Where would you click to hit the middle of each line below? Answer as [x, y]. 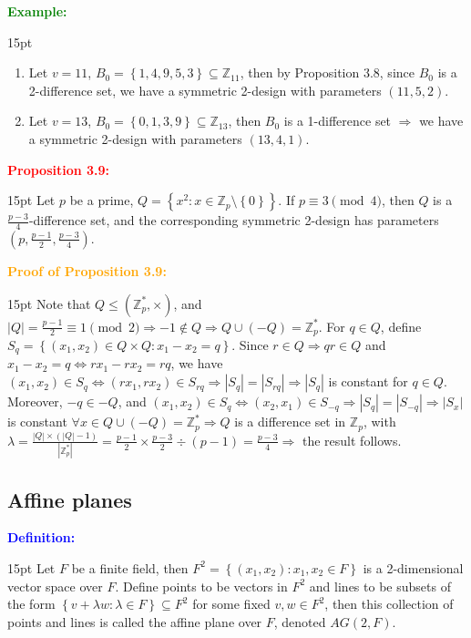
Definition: [41, 537]
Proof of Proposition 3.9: [87, 270]
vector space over [55, 586]
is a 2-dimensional [413, 567]
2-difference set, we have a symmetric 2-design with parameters [205, 90]
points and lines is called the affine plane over [135, 621]
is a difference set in [290, 422]
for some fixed [231, 604]
